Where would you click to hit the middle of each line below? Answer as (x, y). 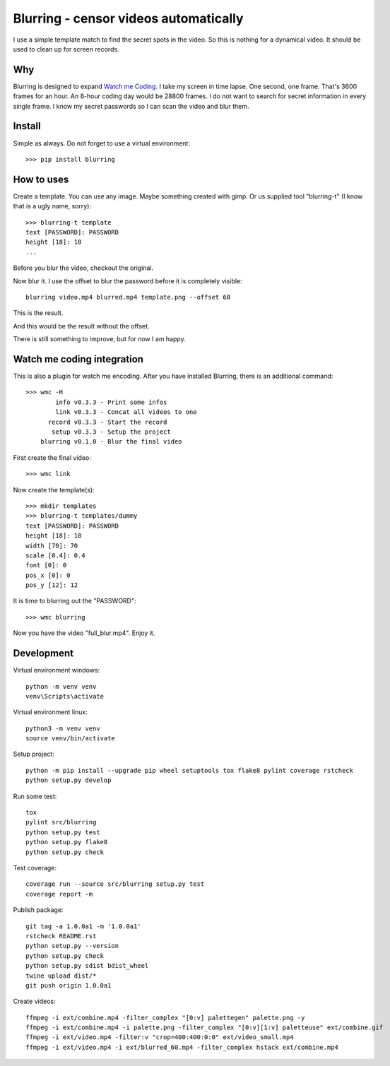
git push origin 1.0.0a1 (69, 985)
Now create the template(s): (54, 490)
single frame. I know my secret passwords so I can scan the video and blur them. (131, 106)
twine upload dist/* (61, 976)
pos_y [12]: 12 (52, 585)
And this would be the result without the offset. (81, 326)
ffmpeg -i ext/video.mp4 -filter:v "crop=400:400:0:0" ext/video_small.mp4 (160, 1037)
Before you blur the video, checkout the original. (83, 268)
